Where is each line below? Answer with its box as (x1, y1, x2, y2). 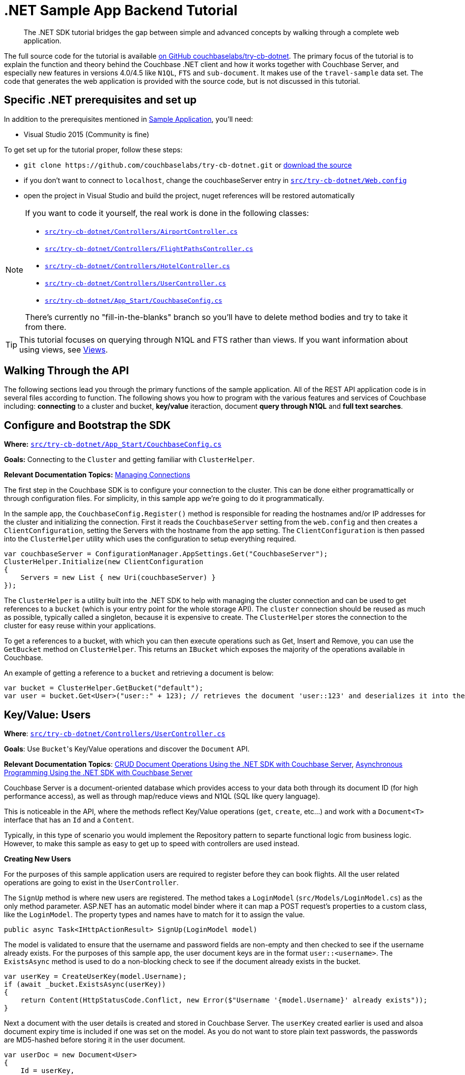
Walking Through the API (4, 364, 129, 377)
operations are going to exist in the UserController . (4, 878, 179, 887)
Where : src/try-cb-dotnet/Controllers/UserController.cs (4, 729, 226, 738)
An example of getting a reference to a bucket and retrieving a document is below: (4, 669, 274, 678)
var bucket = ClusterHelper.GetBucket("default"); (4, 684, 203, 692)
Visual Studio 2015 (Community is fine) (24, 130, 149, 139)
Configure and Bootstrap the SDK (4, 419, 171, 431)
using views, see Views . (19, 344, 108, 355)
